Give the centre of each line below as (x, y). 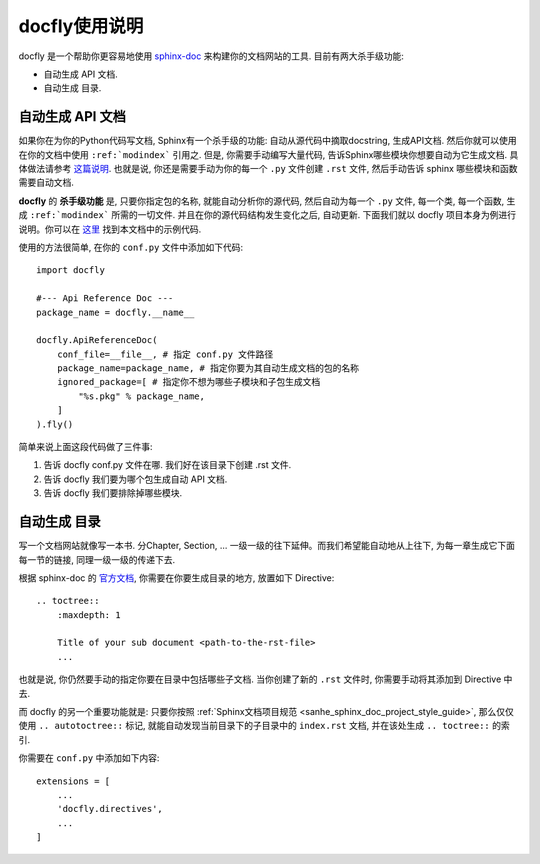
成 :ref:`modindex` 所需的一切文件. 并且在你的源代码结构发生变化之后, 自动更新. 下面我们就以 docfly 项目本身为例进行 (267, 215)
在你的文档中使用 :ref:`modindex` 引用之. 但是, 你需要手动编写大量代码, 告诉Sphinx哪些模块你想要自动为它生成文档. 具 (268, 154)
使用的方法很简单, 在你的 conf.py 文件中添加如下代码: (131, 247)
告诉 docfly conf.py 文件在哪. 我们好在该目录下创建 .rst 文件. (167, 465)
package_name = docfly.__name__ (115, 312)
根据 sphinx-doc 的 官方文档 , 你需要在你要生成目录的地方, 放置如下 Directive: (176, 577)
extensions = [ (73, 781)
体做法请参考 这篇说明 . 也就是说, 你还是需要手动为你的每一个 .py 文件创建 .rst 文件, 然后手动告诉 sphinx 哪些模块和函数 (268, 169)
